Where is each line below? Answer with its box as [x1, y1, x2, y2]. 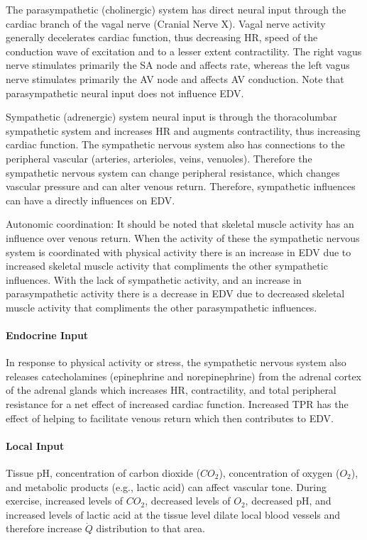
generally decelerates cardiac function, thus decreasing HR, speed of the [6, 30, 318, 45]
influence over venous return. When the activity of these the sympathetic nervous [6, 230, 360, 245]
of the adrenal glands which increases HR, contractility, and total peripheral [6, 382, 336, 397]
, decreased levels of [145, 493, 231, 508]
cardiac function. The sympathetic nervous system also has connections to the [6, 137, 345, 152]
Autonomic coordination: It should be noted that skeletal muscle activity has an [6, 216, 354, 231]
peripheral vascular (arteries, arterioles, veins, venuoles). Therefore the [6, 150, 312, 165]
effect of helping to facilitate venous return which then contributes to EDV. [6, 410, 334, 425]
